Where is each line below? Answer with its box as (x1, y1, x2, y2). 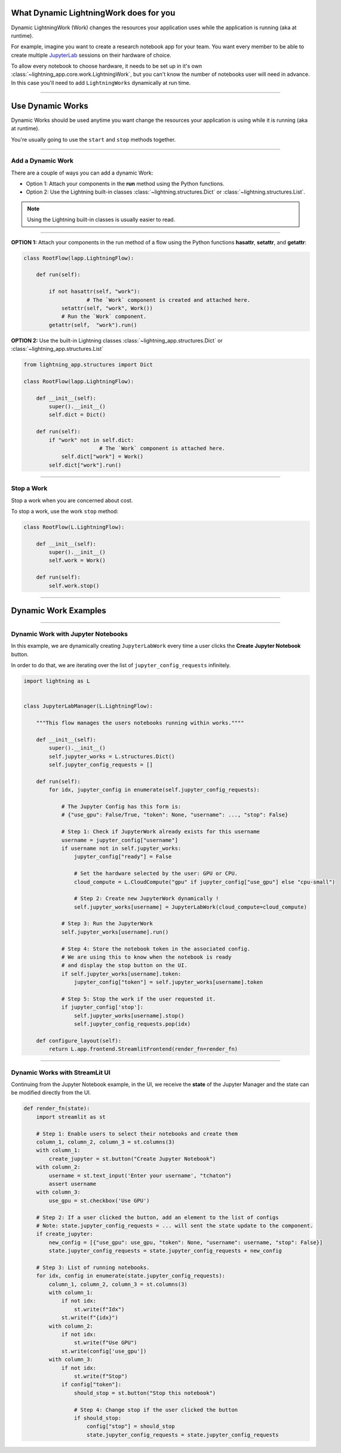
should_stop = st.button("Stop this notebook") (73, 1390, 216, 1396)
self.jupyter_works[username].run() (61, 928, 169, 935)
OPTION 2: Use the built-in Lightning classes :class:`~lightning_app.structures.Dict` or (11, 337, 223, 344)
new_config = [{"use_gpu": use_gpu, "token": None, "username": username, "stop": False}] (48, 1239, 323, 1246)
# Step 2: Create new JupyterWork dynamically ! (73, 895, 219, 902)
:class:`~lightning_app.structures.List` (11, 345, 104, 353)
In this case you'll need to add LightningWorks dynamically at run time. (11, 79, 191, 86)
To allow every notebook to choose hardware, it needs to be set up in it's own (11, 63, 202, 70)
